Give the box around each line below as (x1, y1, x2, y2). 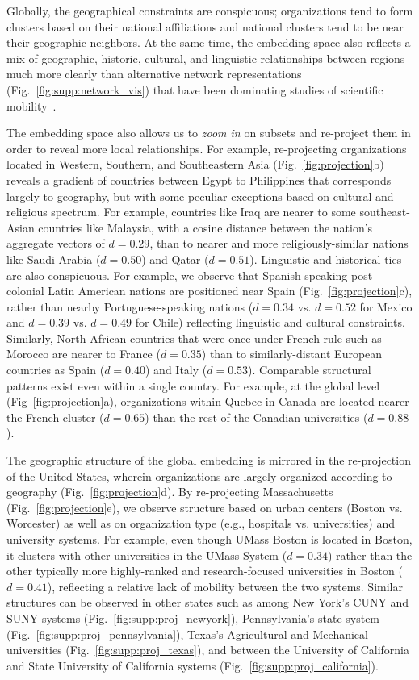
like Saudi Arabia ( (6, 250, 101, 267)
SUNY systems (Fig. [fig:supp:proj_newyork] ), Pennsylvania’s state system (6, 609, 380, 626)
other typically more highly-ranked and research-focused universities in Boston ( (6, 562, 403, 579)
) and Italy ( (145, 361, 207, 378)
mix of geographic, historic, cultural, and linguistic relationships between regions (6, 49, 405, 66)
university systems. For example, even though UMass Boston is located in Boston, (6, 531, 413, 547)
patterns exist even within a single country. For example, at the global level (6, 377, 380, 394)
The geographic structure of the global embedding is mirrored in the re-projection (6, 452, 411, 469)
